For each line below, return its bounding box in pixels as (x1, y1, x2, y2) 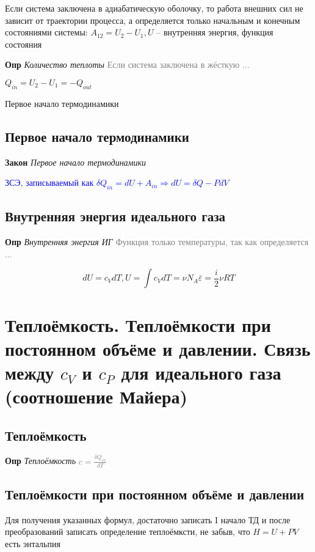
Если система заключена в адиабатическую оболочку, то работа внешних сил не (5, 2, 303, 14)
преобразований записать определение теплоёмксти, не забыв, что (5, 525, 250, 538)
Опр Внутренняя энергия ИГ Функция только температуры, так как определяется (5, 235, 309, 248)
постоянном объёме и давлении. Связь (5, 336, 311, 361)
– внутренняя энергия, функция (156, 26, 273, 39)
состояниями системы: (5, 26, 88, 39)
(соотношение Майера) (5, 384, 188, 409)
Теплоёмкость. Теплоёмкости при (5, 312, 271, 337)
